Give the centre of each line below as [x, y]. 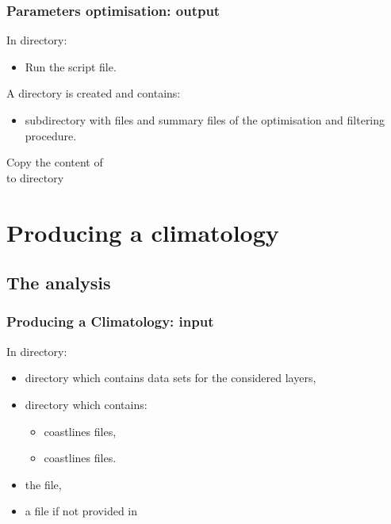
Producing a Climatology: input [110, 321]
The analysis [59, 283]
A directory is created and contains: [94, 93]
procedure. [51, 135]
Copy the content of [55, 162]
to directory [35, 177]
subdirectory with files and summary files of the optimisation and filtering [205, 120]
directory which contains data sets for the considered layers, [171, 378]
